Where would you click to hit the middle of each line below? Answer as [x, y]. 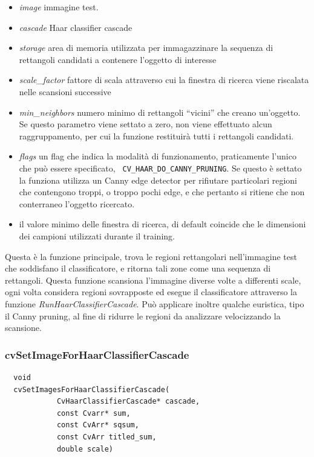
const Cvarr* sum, [93, 413]
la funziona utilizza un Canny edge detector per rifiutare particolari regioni [158, 180]
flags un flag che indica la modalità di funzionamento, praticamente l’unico [158, 156]
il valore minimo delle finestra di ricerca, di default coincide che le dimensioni [162, 224]
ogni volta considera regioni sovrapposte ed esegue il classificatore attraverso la [151, 292]
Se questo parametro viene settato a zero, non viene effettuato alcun [146, 124]
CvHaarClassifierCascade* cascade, [128, 402]
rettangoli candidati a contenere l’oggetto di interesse [118, 59]
